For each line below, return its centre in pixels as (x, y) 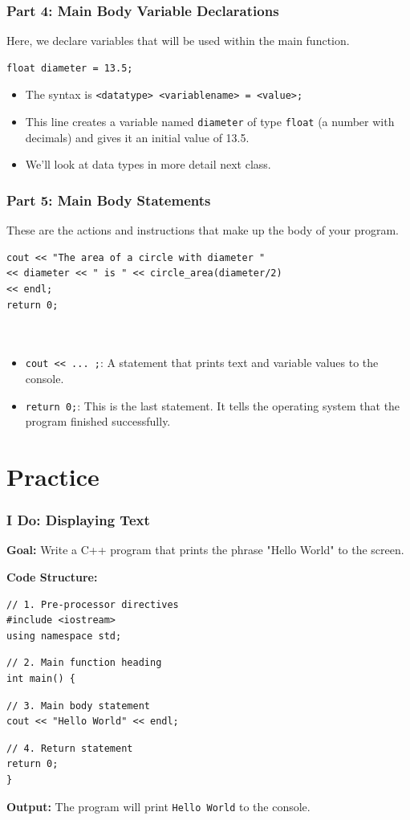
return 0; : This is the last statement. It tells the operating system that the (213, 405)
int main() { (41, 678)
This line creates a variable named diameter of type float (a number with (210, 122)
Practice (53, 476)
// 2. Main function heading (84, 663)
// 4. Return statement (70, 748)
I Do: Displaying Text (78, 520)
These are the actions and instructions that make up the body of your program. (203, 230)
